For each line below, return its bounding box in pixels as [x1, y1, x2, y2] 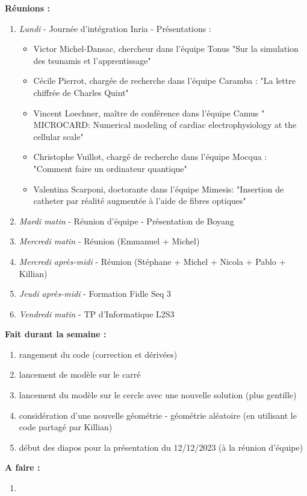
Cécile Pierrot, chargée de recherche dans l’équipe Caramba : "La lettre [33, 74, 296, 87]
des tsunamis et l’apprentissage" [33, 54, 151, 66]
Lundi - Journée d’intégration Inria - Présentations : [19, 22, 211, 34]
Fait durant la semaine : [5, 328, 107, 340]
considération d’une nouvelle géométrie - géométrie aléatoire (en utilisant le [19, 409, 297, 421]
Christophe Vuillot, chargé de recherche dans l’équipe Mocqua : [33, 150, 267, 163]
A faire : [5, 461, 40, 474]
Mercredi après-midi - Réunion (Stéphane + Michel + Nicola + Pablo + [19, 255, 286, 267]
